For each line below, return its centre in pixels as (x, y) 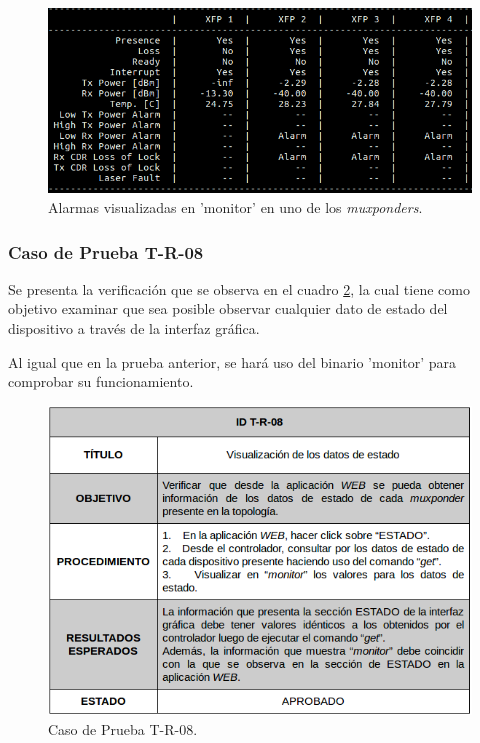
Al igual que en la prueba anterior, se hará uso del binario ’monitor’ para (232, 361)
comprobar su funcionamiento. (101, 381)
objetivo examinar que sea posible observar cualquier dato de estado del (228, 308)
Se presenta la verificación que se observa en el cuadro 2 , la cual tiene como (239, 288)
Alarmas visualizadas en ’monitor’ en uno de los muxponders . (235, 207)
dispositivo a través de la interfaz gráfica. (134, 328)
